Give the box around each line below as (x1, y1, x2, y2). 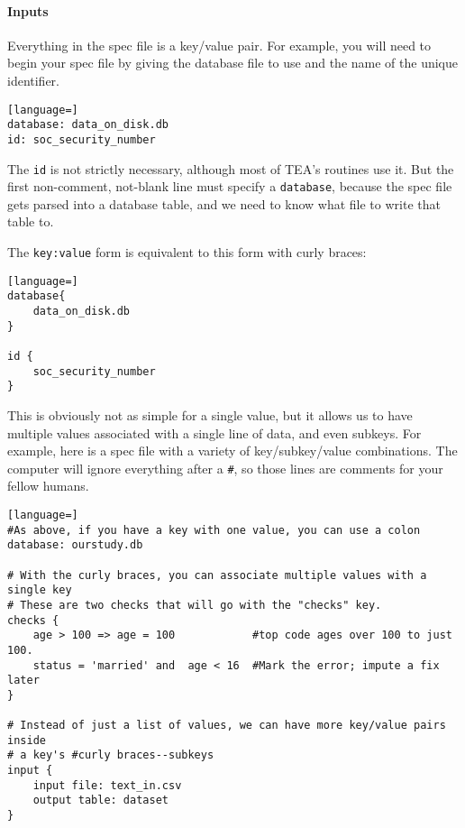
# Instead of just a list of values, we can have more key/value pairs (7, 719, 446, 732)
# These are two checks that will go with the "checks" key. (7, 598, 382, 612)
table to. (7, 212, 54, 231)
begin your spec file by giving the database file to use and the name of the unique (7, 53, 458, 72)
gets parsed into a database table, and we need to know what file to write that (7, 194, 441, 213)
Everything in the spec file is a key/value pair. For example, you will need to (7, 35, 432, 54)
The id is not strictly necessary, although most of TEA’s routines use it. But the (7, 159, 454, 178)
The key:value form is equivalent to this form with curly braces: (7, 243, 367, 262)
